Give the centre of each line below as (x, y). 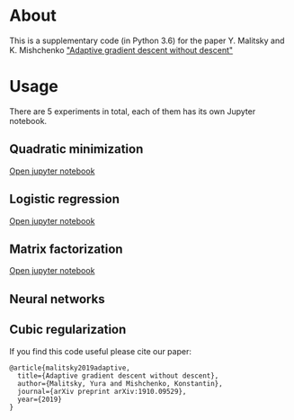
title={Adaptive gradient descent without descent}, (118, 375)
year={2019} (40, 399)
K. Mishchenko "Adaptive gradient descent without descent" (121, 49)
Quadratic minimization (76, 149)
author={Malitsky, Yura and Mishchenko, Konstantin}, (120, 383)
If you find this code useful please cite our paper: (100, 351)
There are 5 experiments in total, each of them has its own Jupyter (133, 111)
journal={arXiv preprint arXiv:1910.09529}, (102, 391)
